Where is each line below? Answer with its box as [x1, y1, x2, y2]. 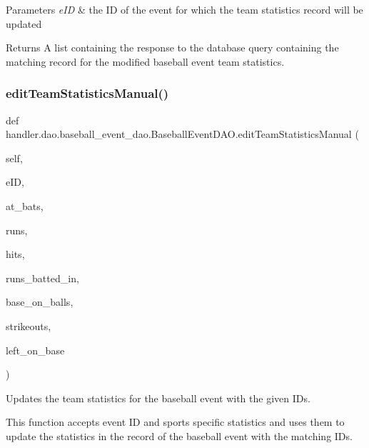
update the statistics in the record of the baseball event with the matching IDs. [6, 428, 353, 443]
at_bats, [6, 198, 44, 213]
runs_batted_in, [6, 270, 79, 285]
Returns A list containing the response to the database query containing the [6, 40, 339, 55]
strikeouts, [6, 318, 51, 333]
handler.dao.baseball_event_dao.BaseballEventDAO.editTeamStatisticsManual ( [6, 126, 359, 141]
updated [6, 16, 42, 31]
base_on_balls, [6, 294, 74, 309]
